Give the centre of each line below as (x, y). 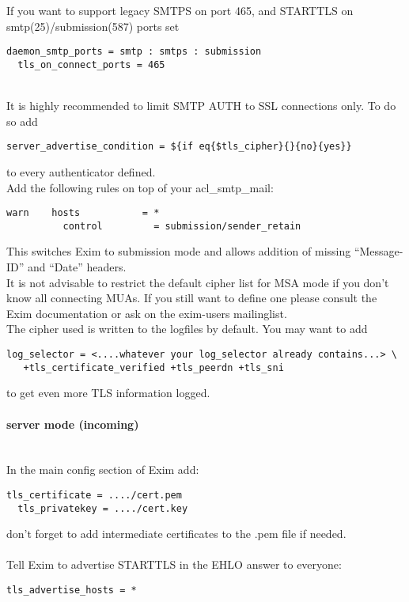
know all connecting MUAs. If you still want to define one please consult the (192, 298)
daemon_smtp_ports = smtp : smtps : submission (134, 52)
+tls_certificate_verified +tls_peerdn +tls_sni (153, 367)
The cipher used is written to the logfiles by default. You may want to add (187, 329)
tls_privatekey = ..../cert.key (103, 508)
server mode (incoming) (73, 424)
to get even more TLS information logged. (108, 393)
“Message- (379, 251)
